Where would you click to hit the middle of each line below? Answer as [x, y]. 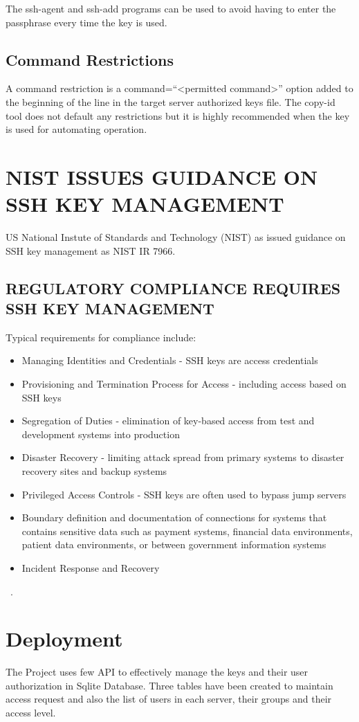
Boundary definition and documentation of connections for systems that [174, 517]
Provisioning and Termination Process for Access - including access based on [184, 384]
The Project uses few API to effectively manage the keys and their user [157, 672]
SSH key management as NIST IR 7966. [91, 250]
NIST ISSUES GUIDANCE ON [162, 176]
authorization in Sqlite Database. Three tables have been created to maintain [169, 685]
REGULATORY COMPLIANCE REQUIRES [173, 288]
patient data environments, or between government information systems [174, 544]
